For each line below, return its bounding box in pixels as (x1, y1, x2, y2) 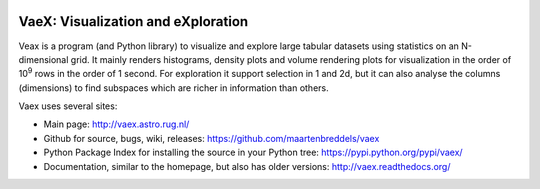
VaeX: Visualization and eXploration (18, 13, 249, 30)
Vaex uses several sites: (18, 100, 118, 112)
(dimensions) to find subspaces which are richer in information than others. (18, 81, 329, 94)
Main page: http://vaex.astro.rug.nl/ (43, 118, 190, 130)
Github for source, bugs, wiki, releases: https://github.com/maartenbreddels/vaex (43, 132, 380, 144)
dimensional (18, 53, 69, 65)
